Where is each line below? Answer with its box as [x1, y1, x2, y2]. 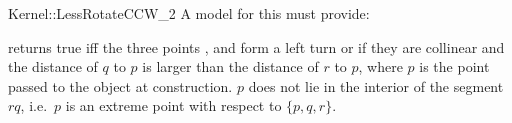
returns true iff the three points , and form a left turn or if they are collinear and [8, 36, 505, 57]
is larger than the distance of [142, 56, 319, 77]
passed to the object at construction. [8, 75, 233, 96]
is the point [419, 56, 490, 77]
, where [358, 56, 403, 77]
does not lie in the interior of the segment [248, 75, 504, 96]
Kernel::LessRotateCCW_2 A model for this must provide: [8, 3, 370, 23]
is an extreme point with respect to [65, 95, 282, 116]
